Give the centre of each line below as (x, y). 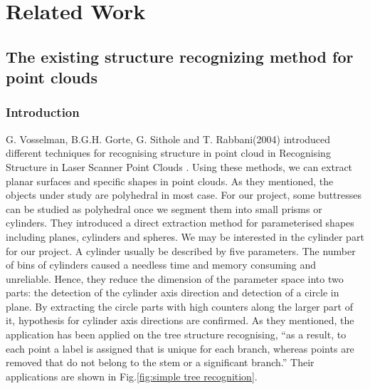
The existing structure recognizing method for (180, 56)
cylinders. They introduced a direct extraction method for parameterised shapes (180, 223)
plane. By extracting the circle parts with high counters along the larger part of (179, 306)
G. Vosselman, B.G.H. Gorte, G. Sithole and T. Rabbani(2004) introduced (168, 139)
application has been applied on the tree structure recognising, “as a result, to (176, 334)
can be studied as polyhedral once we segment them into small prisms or (164, 208)
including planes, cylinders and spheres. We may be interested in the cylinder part (185, 236)
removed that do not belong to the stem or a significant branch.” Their (160, 362)
